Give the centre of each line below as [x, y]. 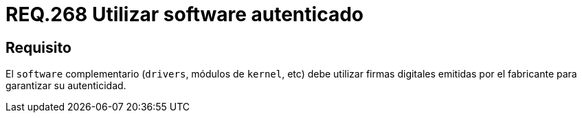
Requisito [38, 47]
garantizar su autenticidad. [66, 86]
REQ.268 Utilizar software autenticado [184, 14]
